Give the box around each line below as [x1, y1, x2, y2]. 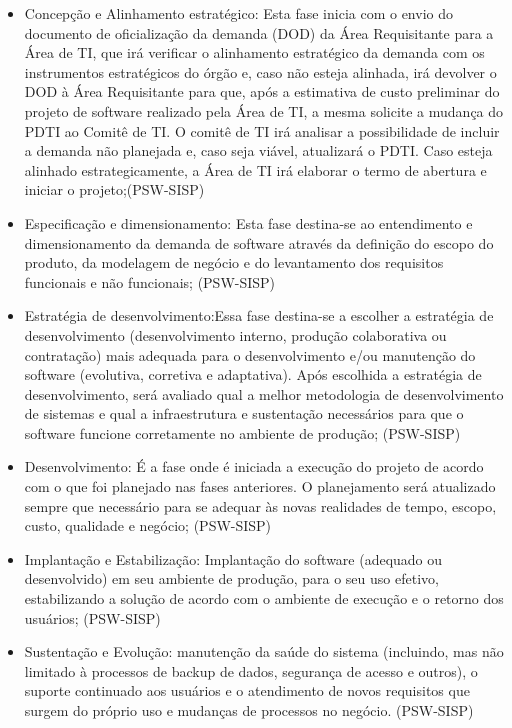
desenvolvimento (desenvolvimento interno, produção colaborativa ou [24, 324, 447, 345]
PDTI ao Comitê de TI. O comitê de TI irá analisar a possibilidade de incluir [24, 120, 500, 141]
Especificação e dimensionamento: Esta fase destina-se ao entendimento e [24, 212, 473, 233]
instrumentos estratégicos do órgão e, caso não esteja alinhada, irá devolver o [24, 61, 497, 82]
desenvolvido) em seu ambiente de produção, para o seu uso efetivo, [24, 568, 439, 589]
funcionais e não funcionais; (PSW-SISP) [24, 271, 276, 292]
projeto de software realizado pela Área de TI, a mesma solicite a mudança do [24, 100, 504, 121]
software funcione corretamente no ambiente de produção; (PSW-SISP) [24, 422, 461, 443]
